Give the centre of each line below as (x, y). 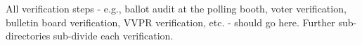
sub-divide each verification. (113, 36)
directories (28, 36)
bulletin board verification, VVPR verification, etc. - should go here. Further (170, 22)
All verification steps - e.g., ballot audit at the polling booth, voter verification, (176, 8)
